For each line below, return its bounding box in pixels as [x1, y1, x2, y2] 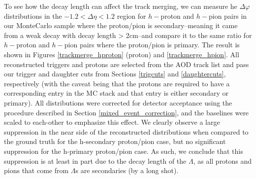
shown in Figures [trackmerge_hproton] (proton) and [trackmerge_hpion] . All [4, 49, 239, 59]
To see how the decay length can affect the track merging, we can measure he [4, 1, 237, 11]
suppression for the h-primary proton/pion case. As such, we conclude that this [4, 145, 243, 156]
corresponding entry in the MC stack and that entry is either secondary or [4, 88, 228, 98]
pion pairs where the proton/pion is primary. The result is [64, 39, 240, 50]
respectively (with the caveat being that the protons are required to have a [4, 78, 230, 88]
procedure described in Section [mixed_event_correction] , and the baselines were [4, 107, 249, 117]
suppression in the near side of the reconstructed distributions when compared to [4, 126, 249, 137]
